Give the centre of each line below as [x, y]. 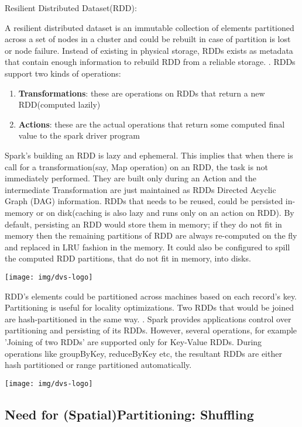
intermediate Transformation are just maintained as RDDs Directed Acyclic [140, 189]
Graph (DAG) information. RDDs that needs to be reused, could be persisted [144, 201]
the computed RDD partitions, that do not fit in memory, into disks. [128, 258]
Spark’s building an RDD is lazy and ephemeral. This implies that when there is [149, 155]
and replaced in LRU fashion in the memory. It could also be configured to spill [147, 247]
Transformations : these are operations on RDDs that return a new [142, 93]
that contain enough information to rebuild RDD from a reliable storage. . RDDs [150, 62]
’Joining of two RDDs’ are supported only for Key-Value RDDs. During [133, 341]
